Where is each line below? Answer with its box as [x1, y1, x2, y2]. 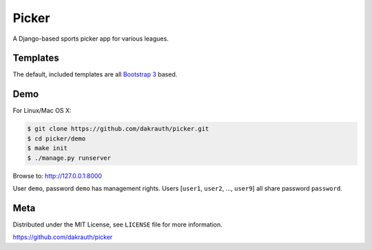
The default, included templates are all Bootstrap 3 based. [12, 70, 178, 79]
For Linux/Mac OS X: [12, 107, 72, 115]
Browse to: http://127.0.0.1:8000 [12, 171, 103, 180]
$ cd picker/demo [27, 134, 86, 143]
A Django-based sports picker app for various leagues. [12, 34, 169, 43]
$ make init [27, 145, 68, 152]
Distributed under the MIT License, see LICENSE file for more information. [12, 220, 223, 229]
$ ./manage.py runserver [27, 154, 112, 162]
